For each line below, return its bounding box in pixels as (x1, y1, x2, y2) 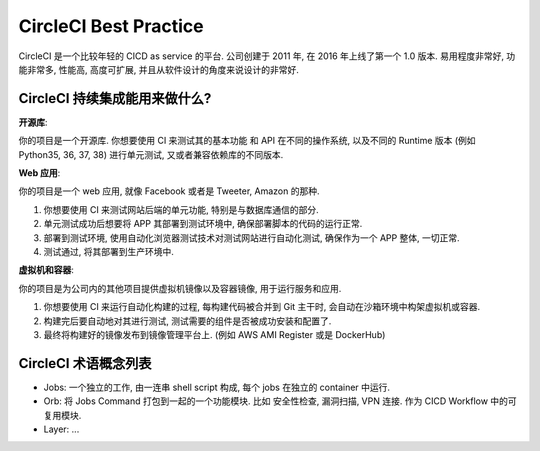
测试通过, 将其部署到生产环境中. (43, 245, 175, 257)
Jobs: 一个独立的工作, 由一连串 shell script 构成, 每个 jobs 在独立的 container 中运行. (43, 381, 390, 393)
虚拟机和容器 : (18, 264, 75, 276)
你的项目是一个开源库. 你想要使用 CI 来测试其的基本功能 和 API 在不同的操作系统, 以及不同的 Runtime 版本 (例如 (18, 135, 476, 147)
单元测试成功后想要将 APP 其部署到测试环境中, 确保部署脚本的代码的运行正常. (43, 218, 363, 230)
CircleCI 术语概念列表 (18, 355, 152, 372)
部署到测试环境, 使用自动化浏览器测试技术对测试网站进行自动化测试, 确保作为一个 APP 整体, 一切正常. (43, 231, 460, 244)
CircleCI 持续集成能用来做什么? (18, 90, 212, 107)
